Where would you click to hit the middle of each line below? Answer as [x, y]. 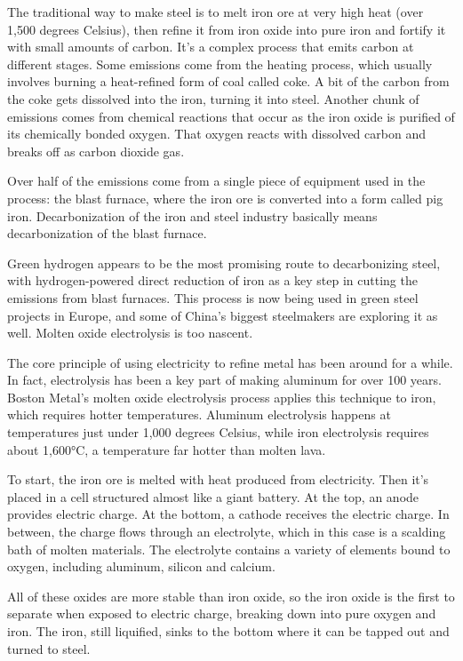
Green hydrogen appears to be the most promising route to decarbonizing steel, [224, 263]
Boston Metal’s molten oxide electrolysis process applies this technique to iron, [222, 397]
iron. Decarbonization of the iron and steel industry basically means [192, 215]
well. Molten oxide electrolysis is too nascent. [130, 333]
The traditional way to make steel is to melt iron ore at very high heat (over [216, 12]
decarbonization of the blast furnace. [107, 233]
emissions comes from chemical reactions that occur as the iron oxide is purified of [231, 116]
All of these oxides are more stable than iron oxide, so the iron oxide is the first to [231, 596]
